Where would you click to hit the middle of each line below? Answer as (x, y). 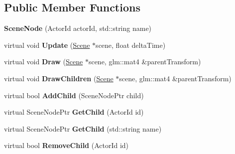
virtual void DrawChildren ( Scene (59, 78)
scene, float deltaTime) (131, 45)
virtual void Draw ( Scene (44, 62)
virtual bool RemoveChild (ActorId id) (66, 145)
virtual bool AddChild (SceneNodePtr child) (74, 95)
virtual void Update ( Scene (47, 45)
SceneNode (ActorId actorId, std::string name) (78, 28)
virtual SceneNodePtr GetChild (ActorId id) (74, 112)
